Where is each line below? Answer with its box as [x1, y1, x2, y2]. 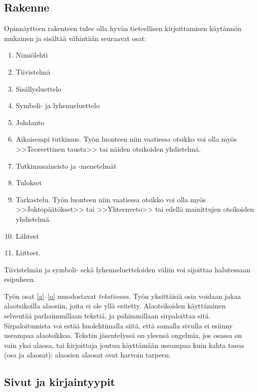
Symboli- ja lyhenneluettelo [15, 100, 100, 111]
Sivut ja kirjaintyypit [4, 374, 115, 389]
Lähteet [15, 230, 39, 241]
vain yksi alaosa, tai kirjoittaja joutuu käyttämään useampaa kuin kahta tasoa [4, 339, 245, 350]
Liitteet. [15, 247, 40, 258]
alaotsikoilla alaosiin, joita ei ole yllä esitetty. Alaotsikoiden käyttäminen [4, 300, 226, 311]
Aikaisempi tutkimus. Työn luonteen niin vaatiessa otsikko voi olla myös [15, 134, 237, 144]
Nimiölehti [15, 50, 48, 60]
